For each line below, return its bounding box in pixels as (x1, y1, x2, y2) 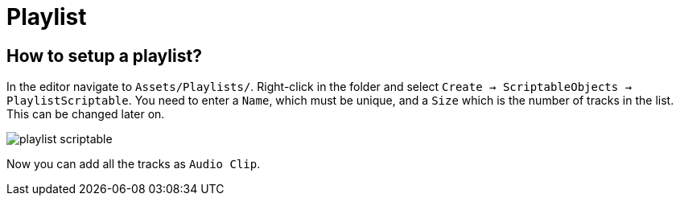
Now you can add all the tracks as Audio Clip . (6, 157, 261, 171)
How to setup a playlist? (6, 45, 202, 66)
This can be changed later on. (6, 107, 165, 122)
